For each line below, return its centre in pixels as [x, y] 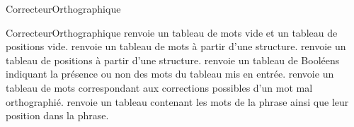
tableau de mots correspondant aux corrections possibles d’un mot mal [159, 87]
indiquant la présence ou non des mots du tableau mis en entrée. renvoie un [170, 74]
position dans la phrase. [57, 115]
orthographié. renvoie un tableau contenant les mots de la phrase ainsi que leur [177, 101]
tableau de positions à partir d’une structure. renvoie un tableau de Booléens [173, 60]
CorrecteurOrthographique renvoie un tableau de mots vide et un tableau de [172, 32]
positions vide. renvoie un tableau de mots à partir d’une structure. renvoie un [176, 46]
